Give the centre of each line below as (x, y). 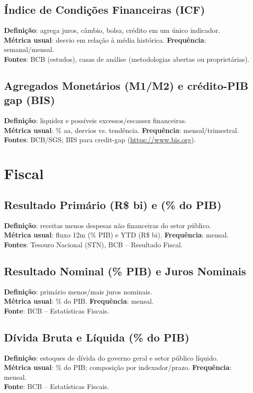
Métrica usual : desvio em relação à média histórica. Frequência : (105, 39)
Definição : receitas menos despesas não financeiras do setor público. (108, 225)
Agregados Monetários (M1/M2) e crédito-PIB (126, 85)
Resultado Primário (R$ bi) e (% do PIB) (113, 204)
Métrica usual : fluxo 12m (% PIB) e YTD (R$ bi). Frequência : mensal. (116, 235)
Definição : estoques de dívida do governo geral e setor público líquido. (111, 357)
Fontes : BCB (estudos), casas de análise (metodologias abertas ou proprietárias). (127, 59)
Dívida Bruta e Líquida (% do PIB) (97, 337)
